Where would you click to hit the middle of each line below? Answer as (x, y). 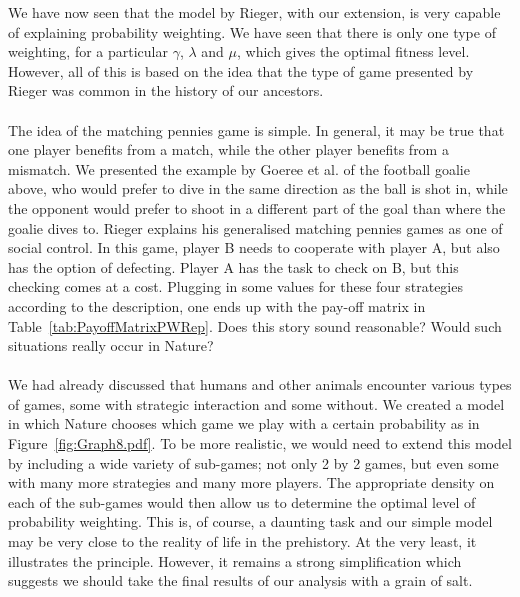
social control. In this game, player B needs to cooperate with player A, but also (254, 247)
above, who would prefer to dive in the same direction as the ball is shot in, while (258, 188)
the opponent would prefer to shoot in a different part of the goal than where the (257, 207)
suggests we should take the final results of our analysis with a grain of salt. (240, 580)
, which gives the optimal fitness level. (353, 51)
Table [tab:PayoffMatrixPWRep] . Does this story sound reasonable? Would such (255, 325)
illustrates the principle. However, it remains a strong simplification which (235, 560)
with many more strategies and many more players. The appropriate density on (251, 482)
